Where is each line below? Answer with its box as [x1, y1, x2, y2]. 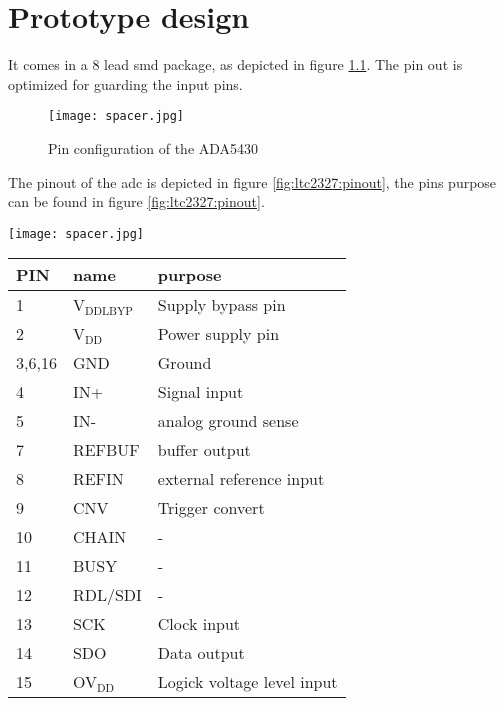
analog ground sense [157, 409, 299, 433]
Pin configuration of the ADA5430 [48, 137, 259, 158]
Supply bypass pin [157, 293, 286, 317]
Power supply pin [157, 322, 280, 346]
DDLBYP [84, 306, 133, 318]
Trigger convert [157, 496, 265, 520]
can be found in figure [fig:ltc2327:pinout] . [8, 191, 265, 212]
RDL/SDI [72, 583, 142, 607]
